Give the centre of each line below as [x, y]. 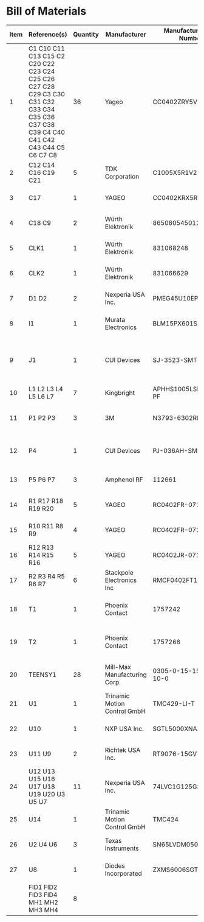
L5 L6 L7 [41, 396]
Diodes [115, 865]
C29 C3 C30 [47, 94]
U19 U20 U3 [47, 794]
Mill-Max [118, 667]
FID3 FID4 [43, 895]
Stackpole [119, 572]
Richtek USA [123, 750]
